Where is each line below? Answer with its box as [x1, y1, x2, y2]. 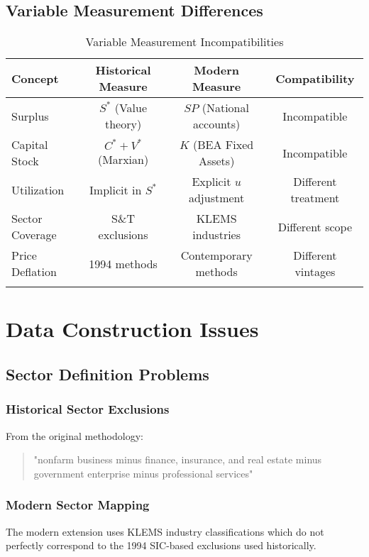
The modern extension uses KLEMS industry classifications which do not [6, 524, 324, 539]
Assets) [198, 153, 235, 170]
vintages [294, 263, 336, 280]
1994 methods [89, 255, 158, 272]
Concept [11, 70, 59, 87]
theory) [104, 116, 142, 133]
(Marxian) [97, 150, 149, 167]
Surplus [11, 107, 49, 124]
